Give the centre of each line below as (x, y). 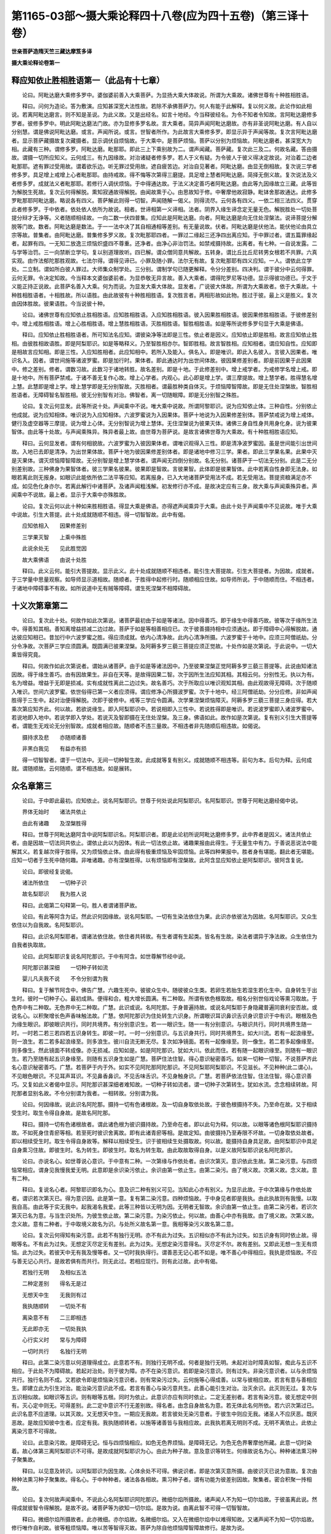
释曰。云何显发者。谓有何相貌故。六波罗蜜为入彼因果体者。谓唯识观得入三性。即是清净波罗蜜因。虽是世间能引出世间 (169, 443)
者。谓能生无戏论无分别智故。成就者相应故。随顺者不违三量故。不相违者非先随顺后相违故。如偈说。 (137, 726)
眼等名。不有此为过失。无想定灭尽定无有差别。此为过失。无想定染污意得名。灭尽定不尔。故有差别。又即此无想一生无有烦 (164, 1244)
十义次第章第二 (40, 605)
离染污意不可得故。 (36, 1431)
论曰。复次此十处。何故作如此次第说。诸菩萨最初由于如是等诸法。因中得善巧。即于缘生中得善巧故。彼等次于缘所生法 (169, 620)
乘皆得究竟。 (28, 655)
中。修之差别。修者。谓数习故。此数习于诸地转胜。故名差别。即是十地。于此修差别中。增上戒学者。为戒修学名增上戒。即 (164, 369)
